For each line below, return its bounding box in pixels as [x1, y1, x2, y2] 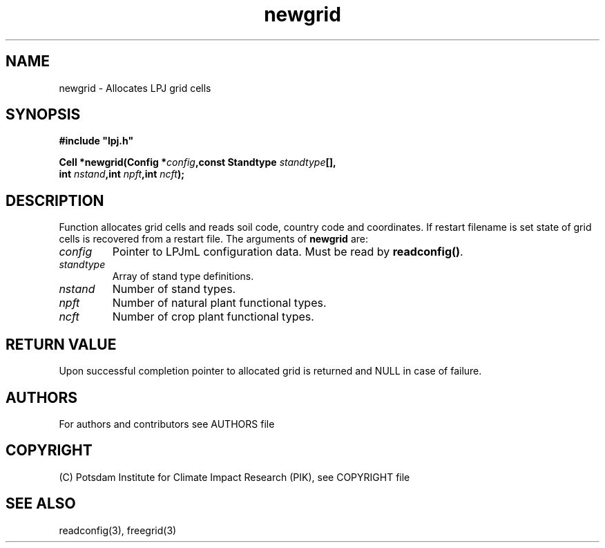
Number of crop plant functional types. [112, 310, 314, 324]
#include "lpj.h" [59, 135, 134, 147]
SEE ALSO [6, 495, 76, 513]
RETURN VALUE [6, 335, 117, 353]
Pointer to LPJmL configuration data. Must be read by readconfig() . [112, 245, 463, 259]
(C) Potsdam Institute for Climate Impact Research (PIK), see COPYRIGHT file [59, 471, 410, 483]
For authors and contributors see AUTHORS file [59, 417, 275, 430]
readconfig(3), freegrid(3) [59, 524, 177, 536]
